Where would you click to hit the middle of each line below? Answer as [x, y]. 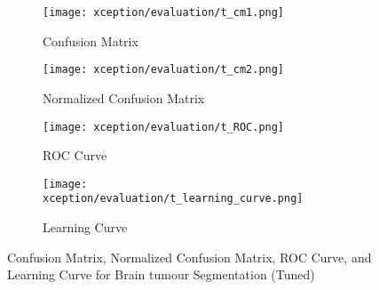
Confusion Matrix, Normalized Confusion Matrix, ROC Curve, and [189, 257]
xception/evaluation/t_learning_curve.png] [173, 199]
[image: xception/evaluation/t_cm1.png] [164, 12]
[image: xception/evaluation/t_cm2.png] [164, 70]
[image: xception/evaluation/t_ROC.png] [164, 127]
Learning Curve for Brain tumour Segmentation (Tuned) [161, 274]
